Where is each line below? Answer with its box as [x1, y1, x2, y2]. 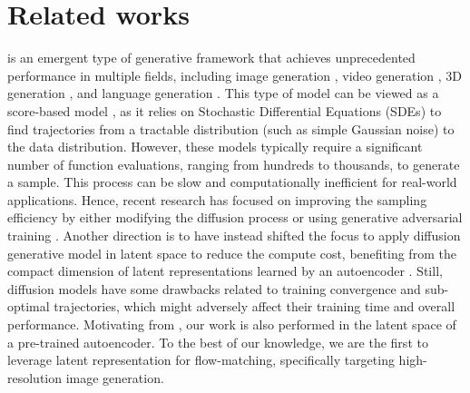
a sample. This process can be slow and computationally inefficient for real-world [7, 172, 457, 192]
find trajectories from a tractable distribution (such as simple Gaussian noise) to [7, 119, 455, 138]
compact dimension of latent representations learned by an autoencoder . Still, [7, 261, 443, 280]
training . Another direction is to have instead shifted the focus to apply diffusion [7, 226, 461, 245]
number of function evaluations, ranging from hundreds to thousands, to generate [7, 154, 460, 173]
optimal [7, 297, 50, 316]
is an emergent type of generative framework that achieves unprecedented [7, 48, 416, 67]
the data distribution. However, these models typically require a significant [7, 137, 423, 156]
